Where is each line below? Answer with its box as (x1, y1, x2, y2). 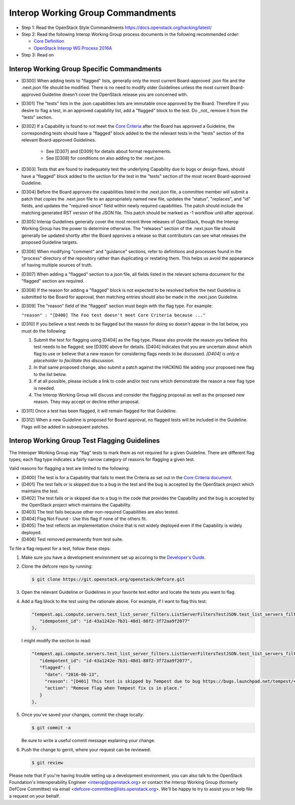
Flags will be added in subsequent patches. (21, 424, 110, 430)
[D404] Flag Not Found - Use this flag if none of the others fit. (21, 516, 147, 522)
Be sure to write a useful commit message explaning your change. (21, 738, 156, 744)
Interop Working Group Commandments (9, 7, 177, 18)
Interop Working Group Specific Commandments (9, 64, 162, 73)
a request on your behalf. (9, 793, 60, 799)
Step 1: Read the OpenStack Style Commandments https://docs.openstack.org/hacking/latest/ (21, 25, 212, 30)
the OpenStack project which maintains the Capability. (21, 502, 131, 508)
